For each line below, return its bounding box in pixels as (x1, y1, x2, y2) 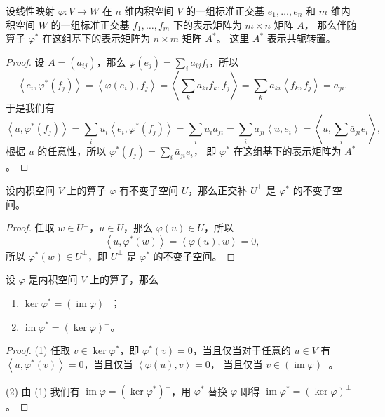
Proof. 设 (6, 54, 45, 69)
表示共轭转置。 (266, 31, 336, 46)
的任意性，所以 (37, 144, 107, 158)
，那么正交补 (188, 182, 248, 197)
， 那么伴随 (304, 17, 357, 32)
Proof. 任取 (6, 220, 55, 235)
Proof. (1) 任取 (6, 343, 71, 357)
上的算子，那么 (89, 272, 158, 287)
